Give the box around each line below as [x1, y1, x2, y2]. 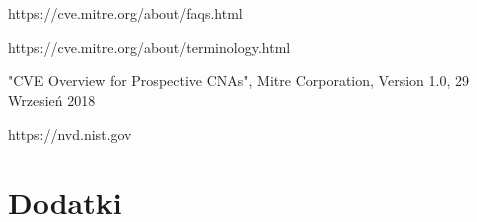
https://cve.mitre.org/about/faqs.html [8, 3, 243, 24]
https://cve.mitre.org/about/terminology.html [8, 36, 291, 57]
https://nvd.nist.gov [8, 123, 132, 144]
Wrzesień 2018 [8, 89, 96, 110]
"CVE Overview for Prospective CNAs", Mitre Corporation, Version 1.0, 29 [8, 70, 469, 91]
